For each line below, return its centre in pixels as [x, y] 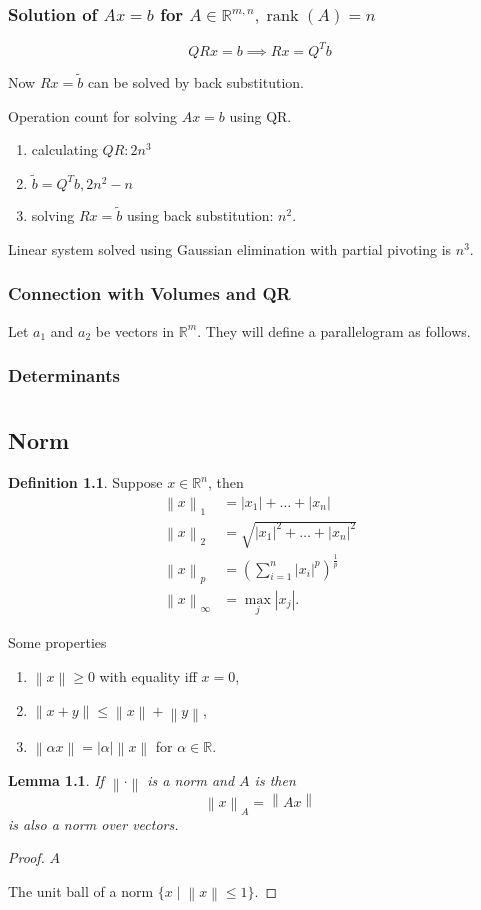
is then [275, 780]
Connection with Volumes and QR [149, 293]
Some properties [57, 641]
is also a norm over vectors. [93, 823]
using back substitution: [200, 215]
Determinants [64, 375]
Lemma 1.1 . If [56, 780]
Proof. [26, 857]
